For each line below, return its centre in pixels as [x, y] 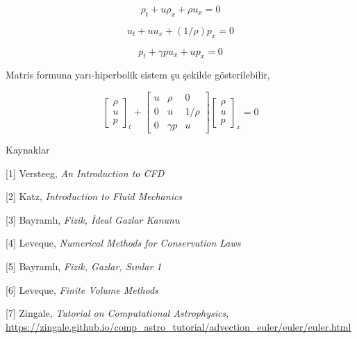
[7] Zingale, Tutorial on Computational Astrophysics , [117, 313]
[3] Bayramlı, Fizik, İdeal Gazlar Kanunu [93, 219]
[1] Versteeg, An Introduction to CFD [85, 173]
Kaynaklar [28, 150]
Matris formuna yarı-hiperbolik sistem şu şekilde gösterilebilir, [138, 75]
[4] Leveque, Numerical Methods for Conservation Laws [123, 243]
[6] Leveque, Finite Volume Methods [82, 289]
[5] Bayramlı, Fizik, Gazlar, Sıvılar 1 [84, 266]
